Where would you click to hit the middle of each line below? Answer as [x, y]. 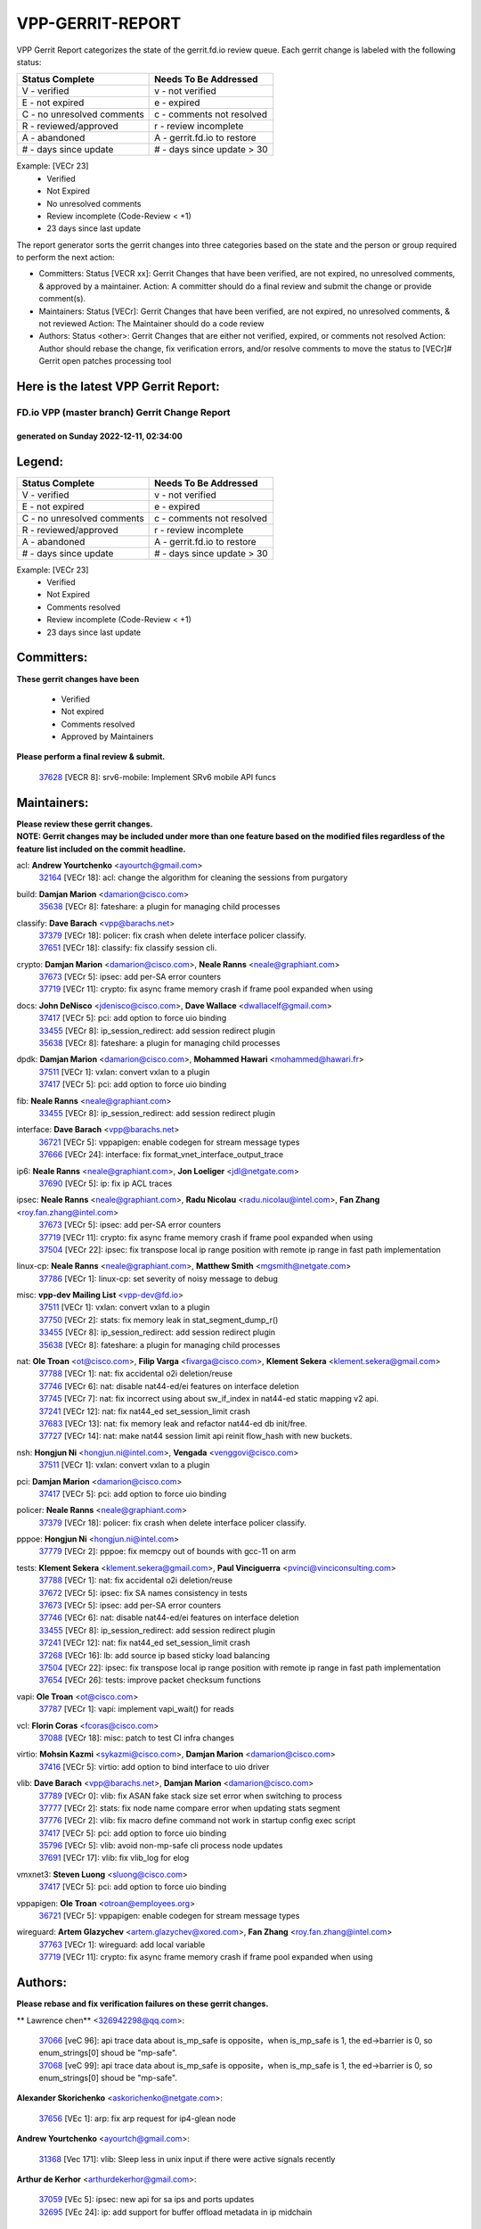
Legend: [40, 461]
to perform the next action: [65, 258]
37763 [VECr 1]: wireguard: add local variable [122, 1945]
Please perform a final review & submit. [91, 757]
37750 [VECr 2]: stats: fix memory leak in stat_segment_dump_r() [159, 1320]
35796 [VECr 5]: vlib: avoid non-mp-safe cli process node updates [161, 1846]
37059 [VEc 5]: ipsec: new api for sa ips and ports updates [147, 2200]
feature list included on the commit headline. [101, 849]
